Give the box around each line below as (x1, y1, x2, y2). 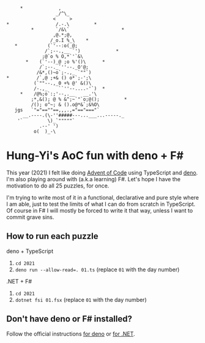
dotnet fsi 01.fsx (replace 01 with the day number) (15, 296, 147, 303)
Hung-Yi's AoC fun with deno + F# (6, 149, 184, 163)
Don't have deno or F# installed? (6, 314, 133, 324)
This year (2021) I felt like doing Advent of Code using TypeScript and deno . (6, 168, 198, 176)
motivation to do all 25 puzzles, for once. (6, 182, 110, 189)
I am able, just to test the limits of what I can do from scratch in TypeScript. (6, 200, 196, 208)
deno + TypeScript (6, 247, 54, 255)
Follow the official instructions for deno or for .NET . (6, 330, 136, 337)
